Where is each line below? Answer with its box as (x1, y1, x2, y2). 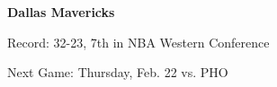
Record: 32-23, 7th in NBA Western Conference (7, 32, 270, 51)
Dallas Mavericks (7, 3, 115, 21)
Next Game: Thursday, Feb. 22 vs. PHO (7, 63, 228, 82)
